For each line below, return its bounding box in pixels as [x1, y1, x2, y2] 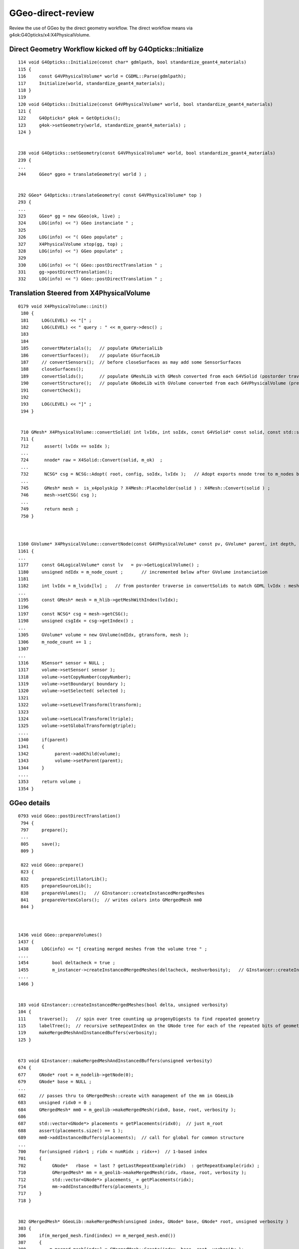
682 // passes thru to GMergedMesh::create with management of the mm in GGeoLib [18, 1093, 234, 1099]
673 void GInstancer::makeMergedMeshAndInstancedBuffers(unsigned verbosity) [18, 1058, 213, 1064]
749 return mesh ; [20, 506, 79, 512]
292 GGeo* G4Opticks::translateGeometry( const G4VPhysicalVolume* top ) [18, 192, 202, 198]
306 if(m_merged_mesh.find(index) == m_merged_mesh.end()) [18, 1233, 176, 1239]
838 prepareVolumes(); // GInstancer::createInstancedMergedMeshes [20, 890, 205, 896]
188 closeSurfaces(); [20, 366, 84, 372]
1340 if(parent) [18, 737, 68, 743]
